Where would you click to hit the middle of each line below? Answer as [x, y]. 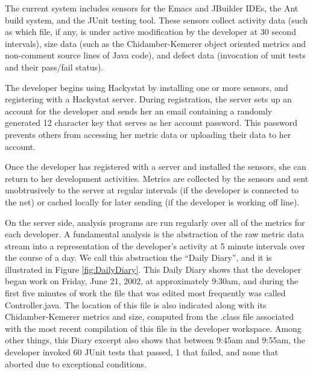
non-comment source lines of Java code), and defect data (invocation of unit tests [155, 55]
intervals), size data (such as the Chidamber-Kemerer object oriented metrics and [156, 43]
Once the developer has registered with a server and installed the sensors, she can [156, 167]
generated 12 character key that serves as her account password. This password [151, 123]
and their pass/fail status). [54, 67]
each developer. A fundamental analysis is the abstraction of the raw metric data [154, 234]
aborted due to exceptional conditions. [76, 363]
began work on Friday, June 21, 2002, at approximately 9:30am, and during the [152, 281]
